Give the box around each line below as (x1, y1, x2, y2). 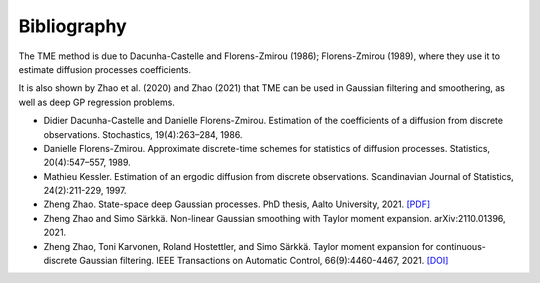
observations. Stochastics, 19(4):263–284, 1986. (43, 128, 243, 140)
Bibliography (18, 15, 127, 37)
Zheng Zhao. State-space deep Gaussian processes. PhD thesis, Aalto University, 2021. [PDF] (43, 198, 431, 210)
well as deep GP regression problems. (18, 96, 175, 108)
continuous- (435, 240, 487, 252)
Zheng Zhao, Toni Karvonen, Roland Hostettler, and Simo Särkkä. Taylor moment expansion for (43, 240, 434, 252)
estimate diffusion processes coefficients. (18, 63, 192, 75)
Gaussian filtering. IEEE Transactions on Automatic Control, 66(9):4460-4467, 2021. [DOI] (79, 255, 449, 267)
